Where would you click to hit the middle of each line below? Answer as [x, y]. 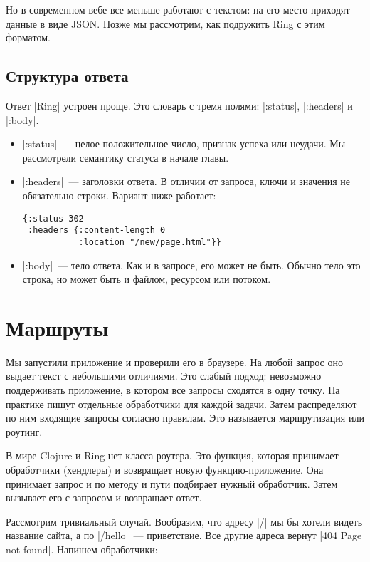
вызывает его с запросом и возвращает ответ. [104, 498]
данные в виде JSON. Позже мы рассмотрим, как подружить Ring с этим [165, 23]
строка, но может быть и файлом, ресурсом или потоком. [147, 279]
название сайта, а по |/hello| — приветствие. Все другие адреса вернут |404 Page [184, 535]
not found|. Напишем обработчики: [82, 549]
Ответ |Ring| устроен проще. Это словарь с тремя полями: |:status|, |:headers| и [179, 105]
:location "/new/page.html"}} [150, 242]
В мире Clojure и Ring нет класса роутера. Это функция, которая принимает [172, 456]
